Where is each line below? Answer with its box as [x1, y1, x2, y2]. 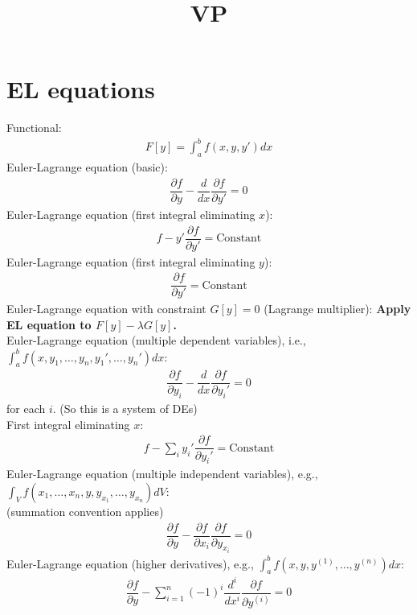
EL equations [6, 72, 155, 105]
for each [6, 400, 46, 417]
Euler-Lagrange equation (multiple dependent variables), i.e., [6, 332, 306, 349]
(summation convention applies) [6, 502, 164, 519]
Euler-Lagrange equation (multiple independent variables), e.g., [6, 465, 318, 482]
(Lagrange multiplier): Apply [264, 300, 411, 317]
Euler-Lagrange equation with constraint [6, 300, 206, 317]
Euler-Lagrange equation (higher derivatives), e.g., [6, 555, 254, 572]
